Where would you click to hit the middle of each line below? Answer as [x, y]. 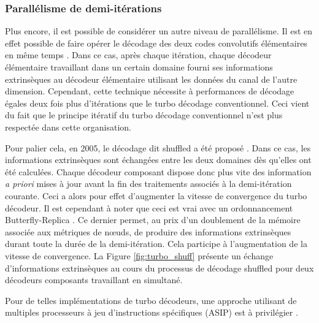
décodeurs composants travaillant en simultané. [94, 280]
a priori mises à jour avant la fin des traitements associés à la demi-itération [148, 184]
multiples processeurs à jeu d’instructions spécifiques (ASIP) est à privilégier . [152, 312]
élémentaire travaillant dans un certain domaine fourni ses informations [139, 67]
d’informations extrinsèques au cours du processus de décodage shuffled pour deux [159, 268]
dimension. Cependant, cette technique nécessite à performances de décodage [150, 91]
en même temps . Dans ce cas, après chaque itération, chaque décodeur [138, 55]
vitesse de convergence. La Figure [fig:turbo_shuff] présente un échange [139, 255]
